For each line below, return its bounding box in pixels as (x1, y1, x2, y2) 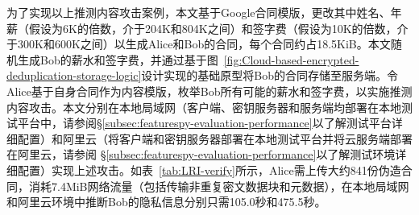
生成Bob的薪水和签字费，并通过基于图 (17, 51, 218, 68)
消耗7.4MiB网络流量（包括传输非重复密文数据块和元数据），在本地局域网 (28, 177, 409, 194)
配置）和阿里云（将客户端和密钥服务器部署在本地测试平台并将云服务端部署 (17, 130, 413, 147)
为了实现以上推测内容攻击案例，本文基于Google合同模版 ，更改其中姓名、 (6, 4, 391, 20)
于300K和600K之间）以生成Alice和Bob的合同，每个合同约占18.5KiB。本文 (6, 35, 391, 52)
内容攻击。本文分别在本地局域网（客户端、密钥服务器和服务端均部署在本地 (6, 98, 401, 115)
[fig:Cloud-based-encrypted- (223, 51, 359, 68)
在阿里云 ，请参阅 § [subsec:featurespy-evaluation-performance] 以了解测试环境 (6, 146, 396, 163)
